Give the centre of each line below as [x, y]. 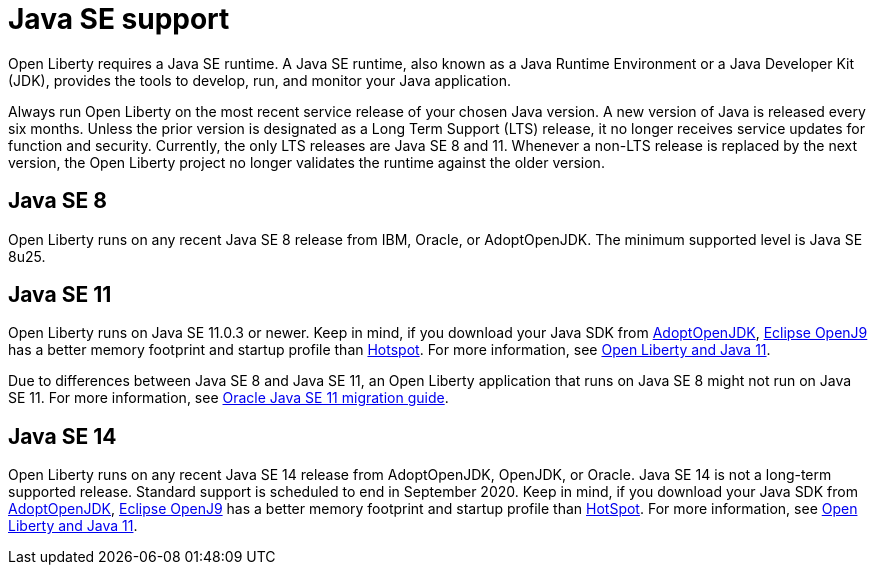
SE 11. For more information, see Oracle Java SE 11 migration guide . [228, 398]
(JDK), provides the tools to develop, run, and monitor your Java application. [259, 80]
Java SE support [119, 19]
